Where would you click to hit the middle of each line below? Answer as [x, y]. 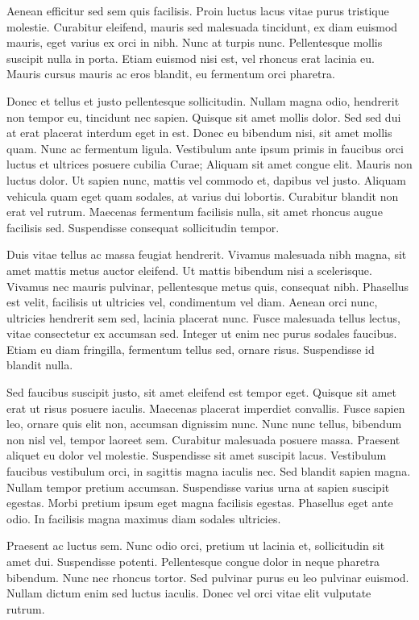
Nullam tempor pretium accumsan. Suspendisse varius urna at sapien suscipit [198, 487]
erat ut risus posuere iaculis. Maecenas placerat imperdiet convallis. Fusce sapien [206, 408]
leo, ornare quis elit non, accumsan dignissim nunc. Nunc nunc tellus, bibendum [204, 424]
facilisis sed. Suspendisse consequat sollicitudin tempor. [143, 227]
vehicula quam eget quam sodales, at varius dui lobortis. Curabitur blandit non [203, 196]
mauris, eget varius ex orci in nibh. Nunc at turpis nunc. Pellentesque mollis [195, 42]
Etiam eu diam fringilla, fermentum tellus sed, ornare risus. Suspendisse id [191, 349]
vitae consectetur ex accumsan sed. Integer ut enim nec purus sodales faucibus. [202, 333]
